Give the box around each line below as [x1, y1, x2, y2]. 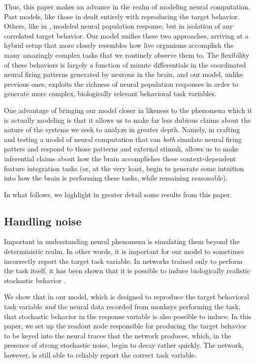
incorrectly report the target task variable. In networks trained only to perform [4, 255, 243, 266]
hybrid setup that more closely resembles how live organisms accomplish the [4, 40, 234, 50]
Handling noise [4, 213, 82, 228]
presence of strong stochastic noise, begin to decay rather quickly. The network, [4, 340, 244, 350]
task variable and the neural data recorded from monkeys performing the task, [4, 301, 241, 312]
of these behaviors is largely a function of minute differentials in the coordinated [4, 59, 246, 70]
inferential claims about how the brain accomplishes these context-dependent [4, 153, 236, 163]
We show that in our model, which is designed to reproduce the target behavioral [4, 291, 249, 302]
